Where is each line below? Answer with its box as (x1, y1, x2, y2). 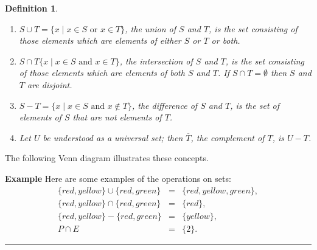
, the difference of (131, 99, 198, 111)
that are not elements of (72, 111, 162, 123)
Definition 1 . (5, 2, 58, 14)
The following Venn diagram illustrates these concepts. (5, 151, 209, 164)
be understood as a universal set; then (43, 131, 183, 144)
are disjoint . (27, 78, 72, 91)
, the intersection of (119, 54, 193, 67)
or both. (211, 34, 240, 47)
